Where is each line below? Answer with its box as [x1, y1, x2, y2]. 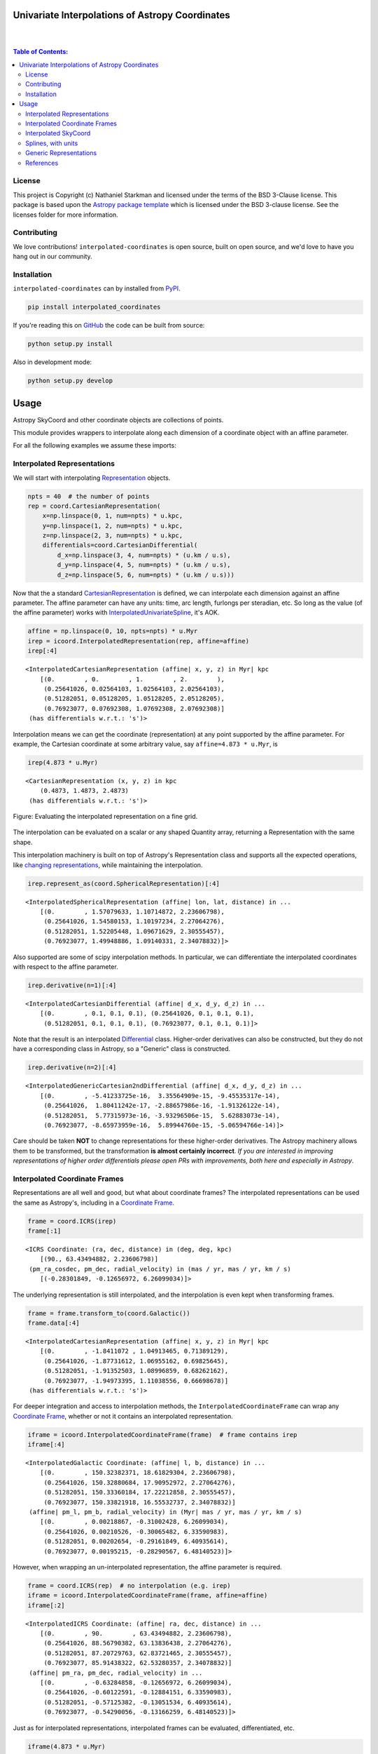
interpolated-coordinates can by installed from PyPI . [13, 284, 181, 293]
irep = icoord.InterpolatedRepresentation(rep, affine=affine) [27, 637, 250, 645]
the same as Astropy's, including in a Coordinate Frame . [13, 1198, 175, 1207]
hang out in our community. [13, 253, 92, 261]
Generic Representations [25, 149, 97, 157]
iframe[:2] [27, 1601, 65, 1609]
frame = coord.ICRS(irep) [27, 1217, 117, 1225]
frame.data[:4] [27, 1319, 80, 1327]
